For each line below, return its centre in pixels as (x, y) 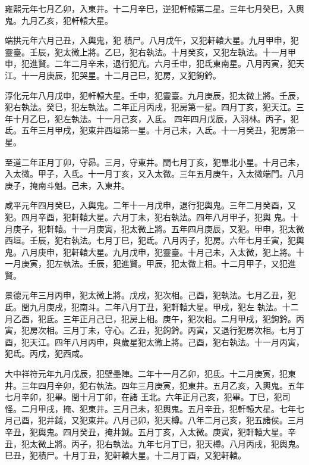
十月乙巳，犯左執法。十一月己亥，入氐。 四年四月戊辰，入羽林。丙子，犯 (156, 118)
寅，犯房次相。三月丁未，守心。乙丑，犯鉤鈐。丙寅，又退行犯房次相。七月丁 (154, 330)
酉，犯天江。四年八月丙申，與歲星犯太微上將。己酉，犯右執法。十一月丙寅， (154, 341)
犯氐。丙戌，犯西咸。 (46, 353)
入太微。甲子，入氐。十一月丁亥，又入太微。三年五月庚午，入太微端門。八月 (154, 174)
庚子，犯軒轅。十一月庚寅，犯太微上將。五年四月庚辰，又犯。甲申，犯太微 (158, 228)
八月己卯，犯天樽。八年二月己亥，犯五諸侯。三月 (208, 420)
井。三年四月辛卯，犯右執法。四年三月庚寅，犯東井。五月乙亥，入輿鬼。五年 (154, 385)
